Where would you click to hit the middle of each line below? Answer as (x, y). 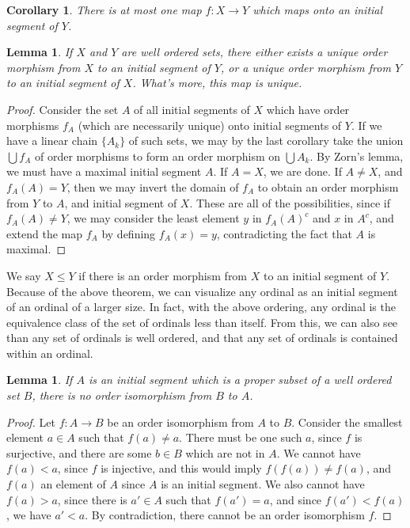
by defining (129, 233)
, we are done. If (302, 171)
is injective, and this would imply (181, 468)
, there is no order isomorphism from (122, 395)
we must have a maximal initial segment (104, 171)
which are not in (225, 452)
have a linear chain (52, 141)
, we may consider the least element (153, 218)
